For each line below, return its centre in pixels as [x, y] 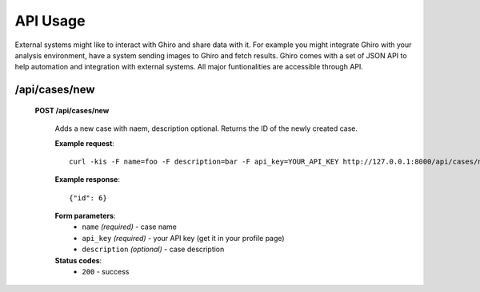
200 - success [106, 272]
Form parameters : [85, 216]
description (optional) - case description [153, 249]
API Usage [50, 21]
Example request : [85, 143]
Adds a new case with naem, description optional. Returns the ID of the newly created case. [206, 128]
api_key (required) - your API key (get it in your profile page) [183, 238]
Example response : [87, 180]
